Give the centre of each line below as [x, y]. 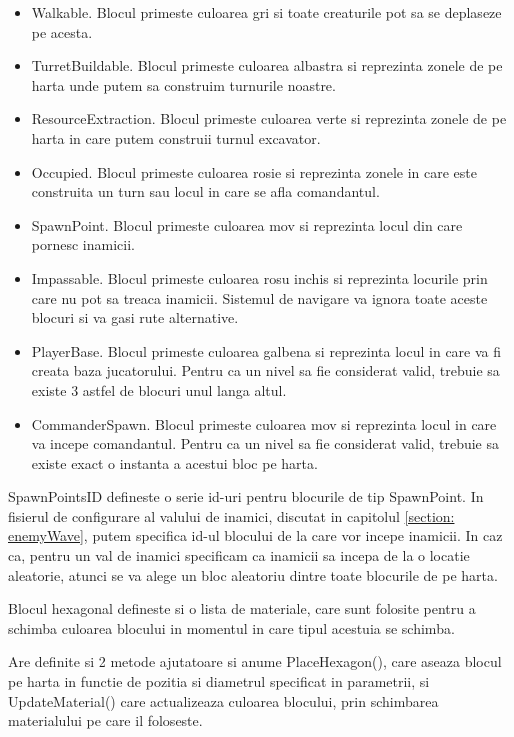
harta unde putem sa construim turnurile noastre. [183, 84]
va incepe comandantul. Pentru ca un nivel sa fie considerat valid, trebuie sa [265, 443]
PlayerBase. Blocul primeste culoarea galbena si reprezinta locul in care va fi [266, 350]
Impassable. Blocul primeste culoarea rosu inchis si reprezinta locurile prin [259, 277]
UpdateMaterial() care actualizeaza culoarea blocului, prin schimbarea [223, 700]
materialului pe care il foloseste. [105, 720]
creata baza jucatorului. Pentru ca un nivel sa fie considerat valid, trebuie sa [265, 370]
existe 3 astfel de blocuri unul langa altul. [159, 389]
